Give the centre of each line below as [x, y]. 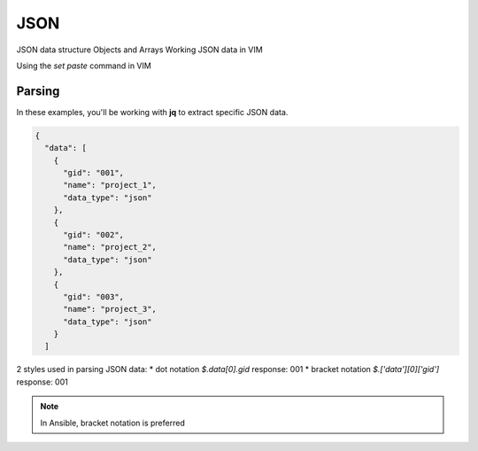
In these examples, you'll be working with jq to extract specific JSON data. [152, 112]
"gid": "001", [93, 173]
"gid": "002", [93, 234]
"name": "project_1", [110, 185]
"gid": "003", [93, 296]
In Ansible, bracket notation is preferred [112, 423]
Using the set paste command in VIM [84, 66]
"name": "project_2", [110, 247]
